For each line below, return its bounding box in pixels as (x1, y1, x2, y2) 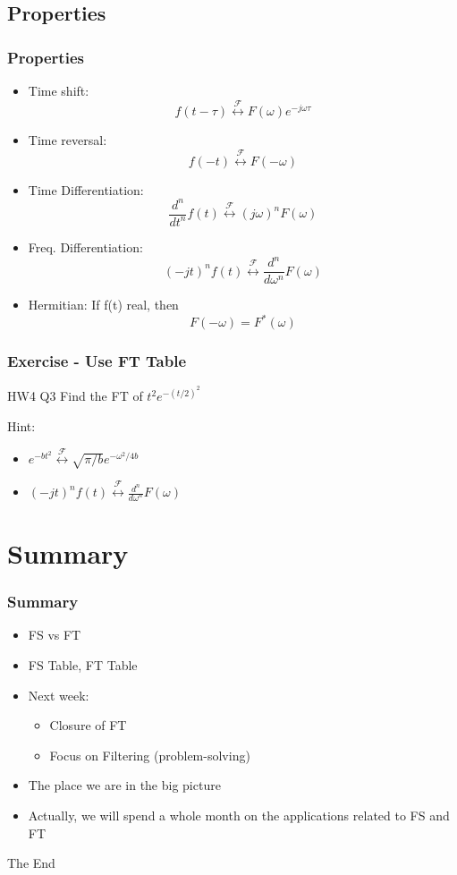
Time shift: (28, 81, 89, 99)
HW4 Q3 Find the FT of (7, 387, 143, 405)
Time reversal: (28, 131, 107, 149)
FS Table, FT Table (28, 656, 138, 675)
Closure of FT (49, 716, 127, 735)
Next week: (28, 685, 89, 704)
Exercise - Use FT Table (7, 350, 187, 372)
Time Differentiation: (28, 180, 144, 199)
